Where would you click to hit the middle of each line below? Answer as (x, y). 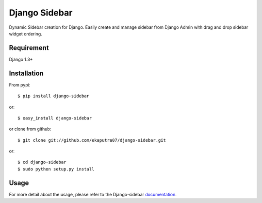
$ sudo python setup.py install (56, 169)
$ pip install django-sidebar (54, 96)
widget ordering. (25, 34)
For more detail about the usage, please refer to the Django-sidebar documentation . (93, 194)
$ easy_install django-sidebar (55, 118)
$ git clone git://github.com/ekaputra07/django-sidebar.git (92, 140)
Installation (26, 73)
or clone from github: (30, 129)
